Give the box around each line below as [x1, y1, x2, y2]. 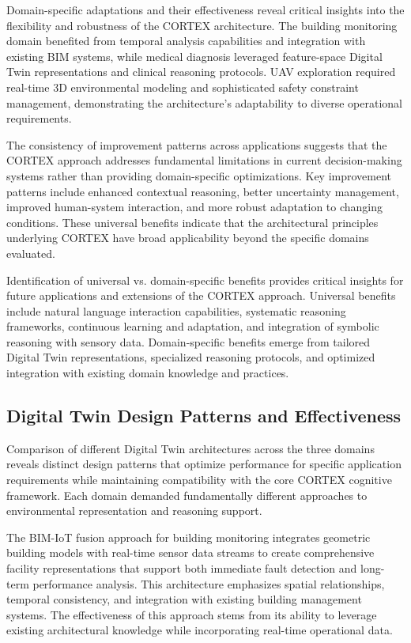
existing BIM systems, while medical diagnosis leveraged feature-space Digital [6, 47, 383, 64]
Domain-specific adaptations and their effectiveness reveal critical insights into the [6, 2, 405, 17]
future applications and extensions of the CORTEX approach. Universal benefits [6, 287, 396, 304]
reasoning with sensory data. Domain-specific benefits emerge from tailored [6, 333, 371, 350]
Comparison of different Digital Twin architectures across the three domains [6, 440, 375, 456]
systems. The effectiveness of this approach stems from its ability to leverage [6, 606, 377, 622]
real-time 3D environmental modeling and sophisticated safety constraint [6, 78, 359, 95]
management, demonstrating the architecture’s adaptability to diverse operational [6, 94, 402, 111]
